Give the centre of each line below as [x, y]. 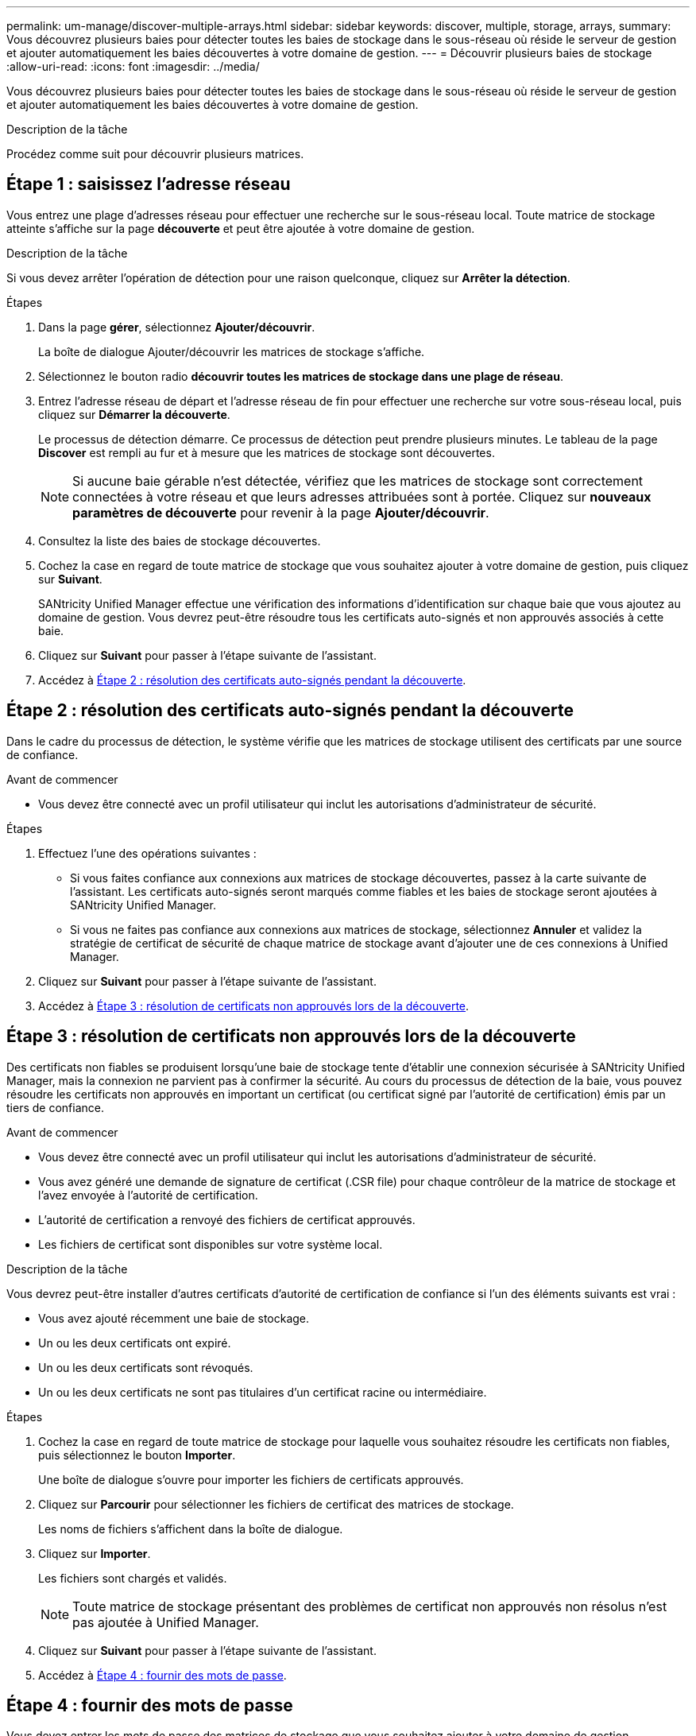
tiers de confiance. [55, 1107]
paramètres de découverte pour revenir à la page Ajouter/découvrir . [281, 512]
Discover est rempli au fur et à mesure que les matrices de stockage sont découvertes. [267, 452]
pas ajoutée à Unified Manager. [166, 1622]
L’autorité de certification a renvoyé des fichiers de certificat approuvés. [227, 1219]
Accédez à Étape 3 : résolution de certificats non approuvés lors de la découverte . [254, 1006]
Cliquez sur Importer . [95, 1553]
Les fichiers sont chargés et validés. [133, 1578]
